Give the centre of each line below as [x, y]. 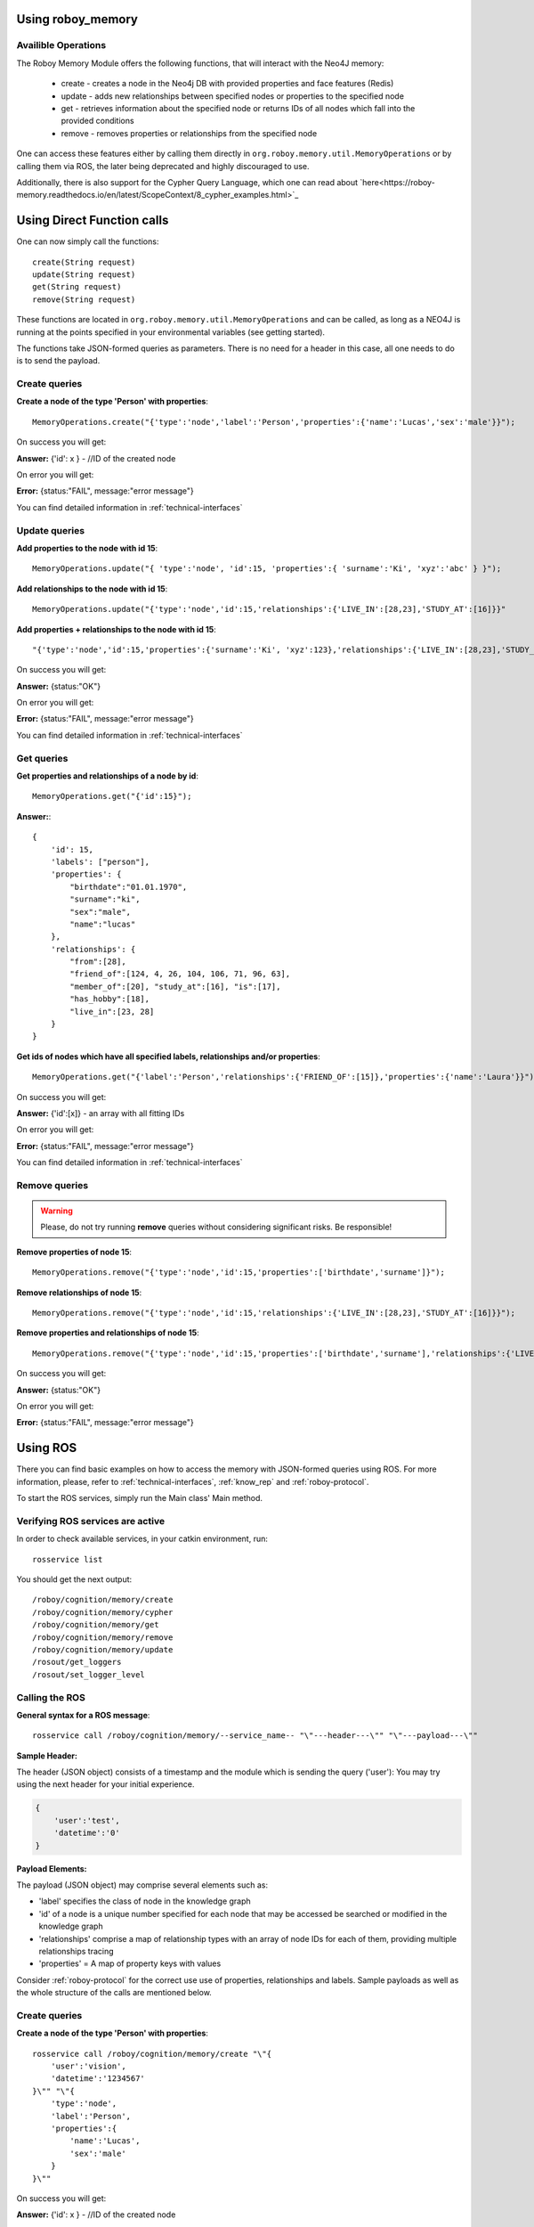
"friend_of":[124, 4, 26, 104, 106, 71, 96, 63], [180, 974]
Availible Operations [61, 45]
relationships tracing [77, 1951]
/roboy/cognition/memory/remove [103, 1637]
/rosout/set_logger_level [89, 1674]
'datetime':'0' [87, 1833]
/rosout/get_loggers [77, 1662]
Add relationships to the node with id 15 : [92, 589]
